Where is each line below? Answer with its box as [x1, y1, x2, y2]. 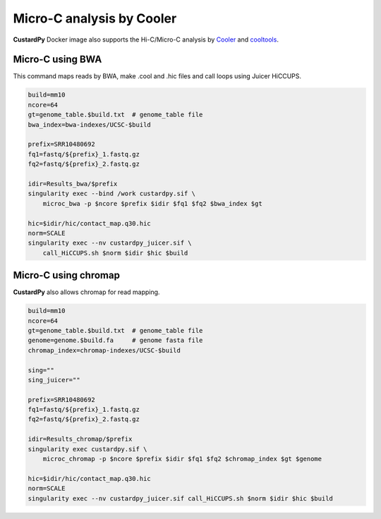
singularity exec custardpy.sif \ [28, 445, 147, 453]
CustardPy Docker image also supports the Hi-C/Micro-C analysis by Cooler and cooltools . [13, 35, 279, 44]
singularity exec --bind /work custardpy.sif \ [28, 190, 195, 197]
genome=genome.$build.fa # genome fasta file [28, 336, 203, 345]
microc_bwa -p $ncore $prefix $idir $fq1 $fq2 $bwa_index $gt [42, 200, 262, 207]
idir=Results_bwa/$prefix [28, 180, 118, 188]
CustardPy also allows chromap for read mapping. [13, 288, 160, 296]
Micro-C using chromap [13, 269, 120, 281]
